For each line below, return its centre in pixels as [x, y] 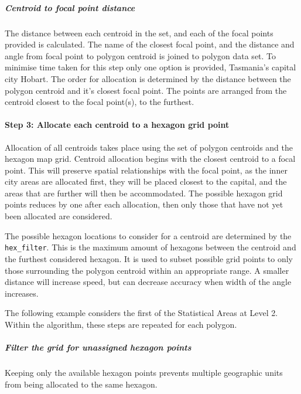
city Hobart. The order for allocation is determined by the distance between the [148, 78]
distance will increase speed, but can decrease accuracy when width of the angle [148, 282]
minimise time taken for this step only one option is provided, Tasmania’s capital [150, 67]
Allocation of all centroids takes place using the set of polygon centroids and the [149, 147]
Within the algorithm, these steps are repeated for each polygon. [121, 324]
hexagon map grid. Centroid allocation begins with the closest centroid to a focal [150, 159]
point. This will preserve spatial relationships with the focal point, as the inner [146, 170]
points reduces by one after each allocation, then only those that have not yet [144, 204]
